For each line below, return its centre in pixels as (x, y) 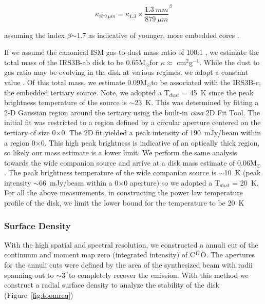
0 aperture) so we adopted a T (172, 182)
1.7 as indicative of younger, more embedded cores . (158, 35)
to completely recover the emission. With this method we (158, 275)
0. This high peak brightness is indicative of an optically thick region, (150, 142)
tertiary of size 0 (30, 132)
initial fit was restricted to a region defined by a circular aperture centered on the (132, 122)
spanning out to (29, 275)
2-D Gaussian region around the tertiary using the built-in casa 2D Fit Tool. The (132, 112)
